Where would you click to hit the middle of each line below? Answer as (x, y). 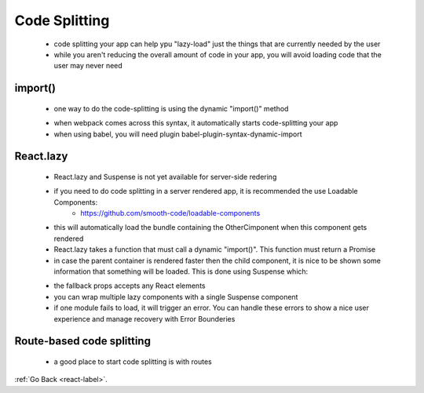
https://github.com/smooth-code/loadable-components (170, 213)
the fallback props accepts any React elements (130, 286)
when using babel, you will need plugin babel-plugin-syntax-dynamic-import (178, 134)
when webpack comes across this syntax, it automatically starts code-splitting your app (196, 123)
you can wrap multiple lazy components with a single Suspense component (176, 297)
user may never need (88, 66)
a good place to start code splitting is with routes (133, 362)
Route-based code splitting (82, 341)
